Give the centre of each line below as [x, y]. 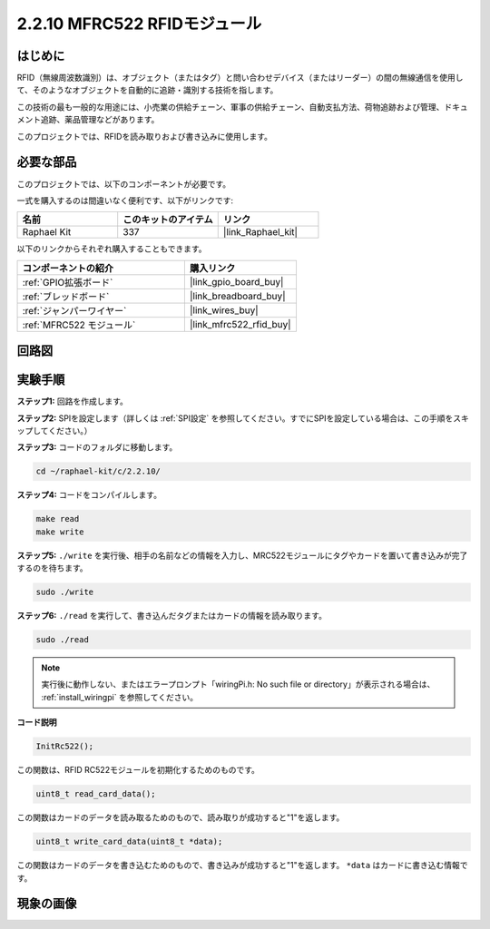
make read [58, 519]
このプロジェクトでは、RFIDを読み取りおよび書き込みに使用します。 [144, 136]
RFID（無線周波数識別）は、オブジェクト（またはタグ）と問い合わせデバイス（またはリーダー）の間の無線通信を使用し [240, 78]
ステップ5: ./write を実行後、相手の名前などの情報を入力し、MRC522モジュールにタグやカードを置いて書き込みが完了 [242, 555]
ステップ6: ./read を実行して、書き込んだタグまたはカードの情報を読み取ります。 [171, 616]
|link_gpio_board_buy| [236, 281]
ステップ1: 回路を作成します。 [73, 401]
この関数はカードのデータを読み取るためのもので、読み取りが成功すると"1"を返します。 [181, 817]
